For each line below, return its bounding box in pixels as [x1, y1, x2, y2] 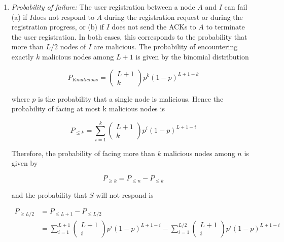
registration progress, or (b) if [11, 21, 104, 32]
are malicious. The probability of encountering [93, 41, 238, 52]
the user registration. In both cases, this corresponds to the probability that [11, 31, 247, 42]
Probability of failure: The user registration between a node [11, 2, 195, 12]
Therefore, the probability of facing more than [11, 147, 155, 158]
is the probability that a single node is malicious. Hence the [38, 93, 224, 104]
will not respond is [96, 189, 154, 200]
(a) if [11, 11, 27, 22]
